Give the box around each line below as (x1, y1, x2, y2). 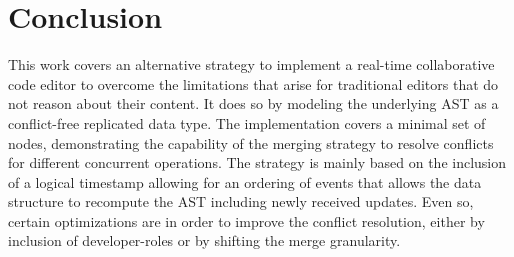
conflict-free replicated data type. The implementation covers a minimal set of (8, 112, 486, 133)
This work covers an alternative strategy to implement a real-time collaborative (8, 54, 495, 75)
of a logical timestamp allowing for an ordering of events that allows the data (8, 171, 482, 192)
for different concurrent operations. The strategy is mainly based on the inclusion (8, 152, 507, 173)
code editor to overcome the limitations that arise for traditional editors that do (8, 73, 499, 94)
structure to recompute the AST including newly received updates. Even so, (8, 191, 474, 212)
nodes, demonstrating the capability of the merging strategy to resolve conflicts (8, 132, 494, 153)
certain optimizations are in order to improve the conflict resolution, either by (8, 210, 485, 231)
